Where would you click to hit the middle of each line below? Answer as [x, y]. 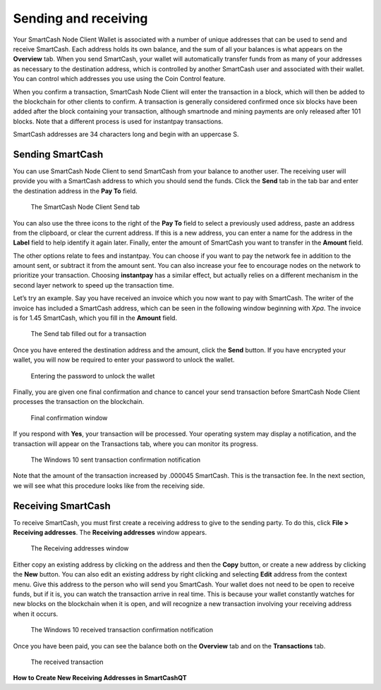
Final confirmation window [69, 418]
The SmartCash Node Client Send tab [85, 207]
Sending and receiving [80, 18]
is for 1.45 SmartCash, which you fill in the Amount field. [95, 318]
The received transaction [67, 662]
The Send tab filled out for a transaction [89, 334]
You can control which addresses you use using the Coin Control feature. [119, 79]
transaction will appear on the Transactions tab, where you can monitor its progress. [135, 443]
